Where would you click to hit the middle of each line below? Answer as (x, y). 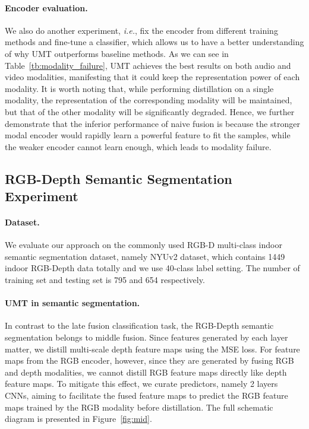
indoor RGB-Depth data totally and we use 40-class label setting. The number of (152, 268)
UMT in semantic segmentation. (72, 303)
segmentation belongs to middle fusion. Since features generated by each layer (146, 337)
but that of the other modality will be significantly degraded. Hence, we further (150, 111)
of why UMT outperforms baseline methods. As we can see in (117, 53)
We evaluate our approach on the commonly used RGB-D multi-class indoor (144, 245)
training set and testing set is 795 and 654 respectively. (105, 280)
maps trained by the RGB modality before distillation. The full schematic (139, 407)
